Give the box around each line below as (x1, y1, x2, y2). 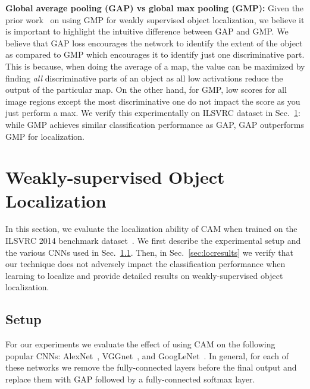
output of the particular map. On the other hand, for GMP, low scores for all (5, 83, 287, 96)
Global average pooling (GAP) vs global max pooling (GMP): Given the (5, 2, 304, 14)
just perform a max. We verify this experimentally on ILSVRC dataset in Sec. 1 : (5, 106, 300, 119)
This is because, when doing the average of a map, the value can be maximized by (5, 59, 305, 72)
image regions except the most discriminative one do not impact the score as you (5, 95, 300, 107)
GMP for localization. (5, 130, 84, 142)
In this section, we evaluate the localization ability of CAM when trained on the (5, 222, 298, 235)
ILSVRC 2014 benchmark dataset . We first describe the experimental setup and (5, 234, 301, 247)
